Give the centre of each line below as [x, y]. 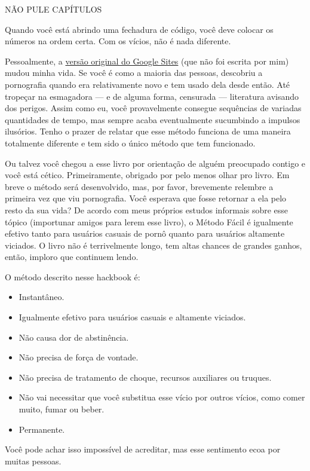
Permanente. [42, 429]
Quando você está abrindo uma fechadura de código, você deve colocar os [139, 29]
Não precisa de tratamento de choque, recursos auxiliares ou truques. [145, 377]
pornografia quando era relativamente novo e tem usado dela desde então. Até [148, 84]
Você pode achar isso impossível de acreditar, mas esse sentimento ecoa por [143, 449]
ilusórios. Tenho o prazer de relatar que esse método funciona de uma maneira [148, 131]
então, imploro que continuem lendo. [72, 257]
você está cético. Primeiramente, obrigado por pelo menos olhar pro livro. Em [147, 175]
